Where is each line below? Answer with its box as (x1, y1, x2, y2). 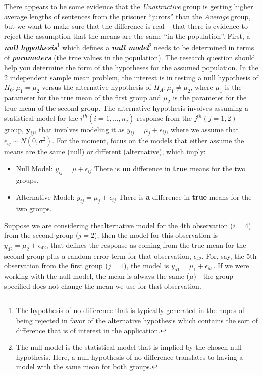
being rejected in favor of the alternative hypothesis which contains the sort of (16, 315, 258, 325)
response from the (136, 112, 192, 123)
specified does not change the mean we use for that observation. (4, 280, 201, 291)
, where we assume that (166, 123, 239, 134)
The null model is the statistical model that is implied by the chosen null (16, 342, 242, 352)
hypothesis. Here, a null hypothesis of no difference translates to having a (16, 351, 243, 362)
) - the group (193, 271, 234, 281)
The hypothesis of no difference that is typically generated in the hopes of (16, 305, 245, 316)
